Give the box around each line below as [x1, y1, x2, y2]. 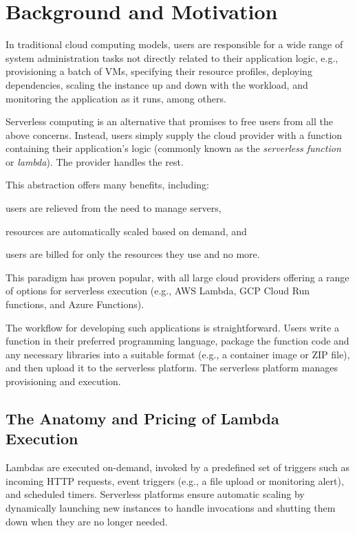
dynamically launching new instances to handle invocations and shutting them [6, 500, 336, 514]
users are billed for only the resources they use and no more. [6, 247, 260, 261]
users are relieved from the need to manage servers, [6, 201, 222, 215]
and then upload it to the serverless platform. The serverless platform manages [6, 360, 338, 375]
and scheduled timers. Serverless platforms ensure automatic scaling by [6, 487, 305, 501]
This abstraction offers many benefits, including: [6, 177, 209, 192]
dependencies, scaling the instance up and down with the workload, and [6, 77, 308, 91]
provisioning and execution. [6, 374, 121, 388]
